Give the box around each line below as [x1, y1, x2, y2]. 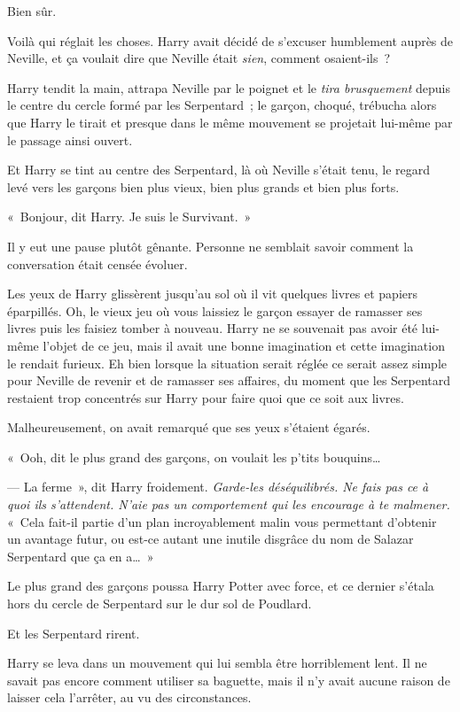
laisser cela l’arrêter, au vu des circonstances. [7, 688, 252, 707]
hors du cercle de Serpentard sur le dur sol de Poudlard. [7, 594, 312, 613]
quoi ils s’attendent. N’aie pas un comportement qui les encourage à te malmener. [7, 495, 450, 514]
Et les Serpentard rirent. [7, 623, 140, 642]
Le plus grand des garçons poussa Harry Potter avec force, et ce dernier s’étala [7, 577, 434, 595]
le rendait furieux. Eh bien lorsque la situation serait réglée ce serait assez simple [7, 353, 447, 372]
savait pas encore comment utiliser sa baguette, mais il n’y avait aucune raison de [7, 670, 450, 689]
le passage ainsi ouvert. [7, 130, 133, 149]
